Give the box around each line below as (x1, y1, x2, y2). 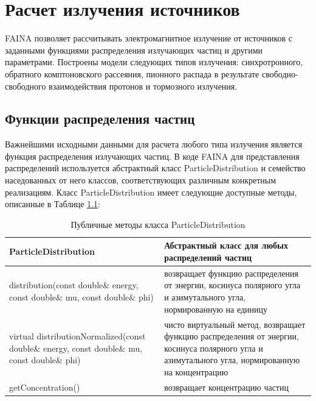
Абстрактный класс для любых (164, 239, 289, 252)
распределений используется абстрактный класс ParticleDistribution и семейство (5, 161, 306, 174)
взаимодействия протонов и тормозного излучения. (49, 79, 238, 92)
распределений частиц (164, 251, 252, 264)
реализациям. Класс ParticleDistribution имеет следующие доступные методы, (5, 185, 297, 198)
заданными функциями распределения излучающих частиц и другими (5, 43, 263, 56)
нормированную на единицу (164, 302, 268, 315)
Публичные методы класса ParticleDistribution (70, 218, 246, 230)
